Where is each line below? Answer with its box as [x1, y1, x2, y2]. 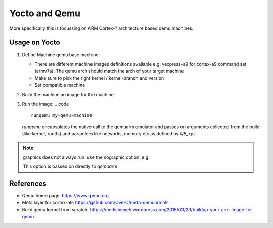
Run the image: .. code [22, 101, 69, 107]
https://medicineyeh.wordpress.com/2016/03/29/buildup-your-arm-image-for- [89, 206, 254, 212]
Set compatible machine [34, 82, 85, 88]
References [9, 179, 47, 188]
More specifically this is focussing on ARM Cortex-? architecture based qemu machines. [9, 25, 194, 31]
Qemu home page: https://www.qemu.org [22, 193, 109, 199]
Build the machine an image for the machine [22, 92, 114, 98]
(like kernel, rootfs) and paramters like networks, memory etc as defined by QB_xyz [22, 130, 196, 136]
